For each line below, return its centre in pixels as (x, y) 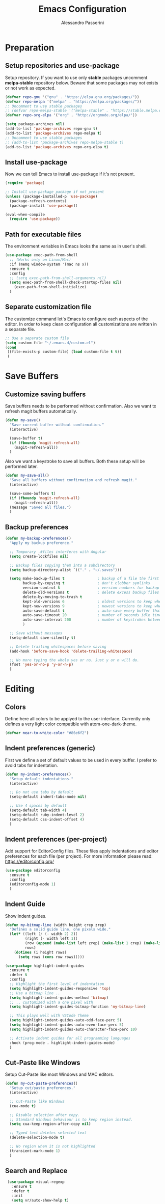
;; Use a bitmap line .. (35, 993)
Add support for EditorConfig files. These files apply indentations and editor (82, 851)
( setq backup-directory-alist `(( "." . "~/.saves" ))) (66, 570)
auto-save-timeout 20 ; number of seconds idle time (92, 615)
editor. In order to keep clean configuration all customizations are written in (81, 324)
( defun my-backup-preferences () (38, 539)
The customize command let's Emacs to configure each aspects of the (77, 319)
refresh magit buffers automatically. (41, 411)
